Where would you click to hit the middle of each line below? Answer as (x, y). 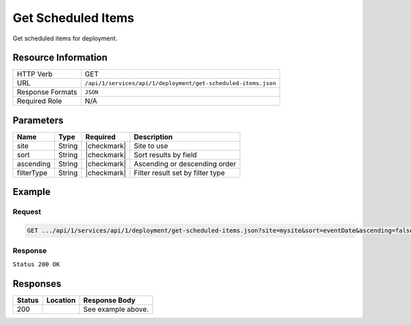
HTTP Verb (35, 74)
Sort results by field (165, 155)
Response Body (110, 300)
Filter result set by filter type (179, 172)
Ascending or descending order (185, 164)
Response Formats (47, 92)
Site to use (151, 146)
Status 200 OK (36, 264)
